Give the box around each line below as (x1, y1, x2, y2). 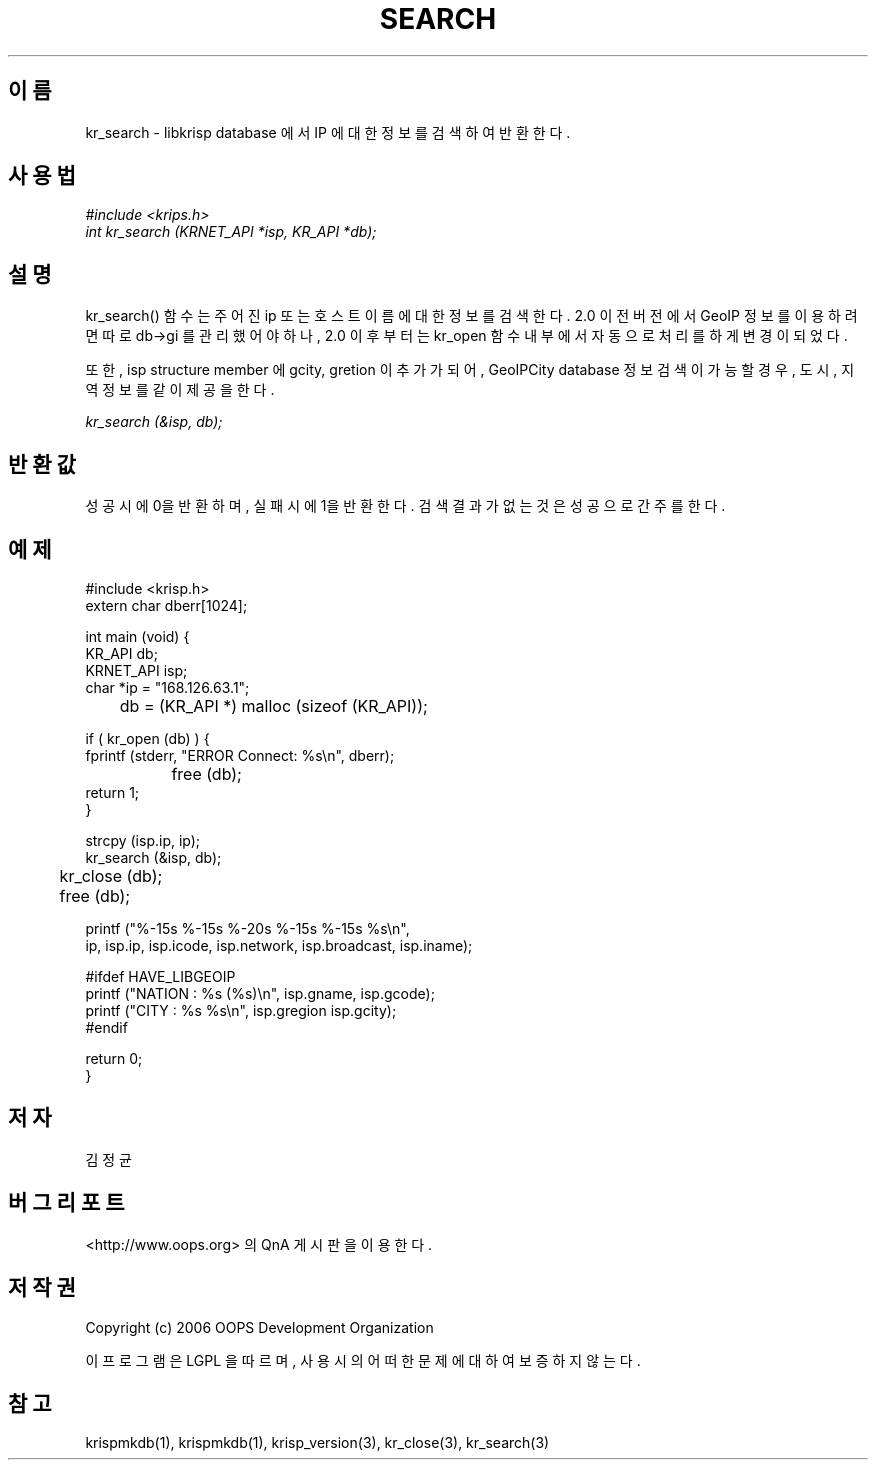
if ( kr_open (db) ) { (85, 729, 210, 747)
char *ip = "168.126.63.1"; (85, 678, 250, 696)
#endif (85, 1018, 128, 1036)
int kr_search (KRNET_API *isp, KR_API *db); (85, 223, 377, 241)
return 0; (85, 1049, 143, 1067)
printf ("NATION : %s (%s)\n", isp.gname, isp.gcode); (85, 984, 435, 1002)
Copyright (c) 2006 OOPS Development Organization (85, 1318, 434, 1336)
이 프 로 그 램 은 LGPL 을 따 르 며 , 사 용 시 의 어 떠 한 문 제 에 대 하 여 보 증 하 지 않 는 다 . (85, 1351, 641, 1369)
